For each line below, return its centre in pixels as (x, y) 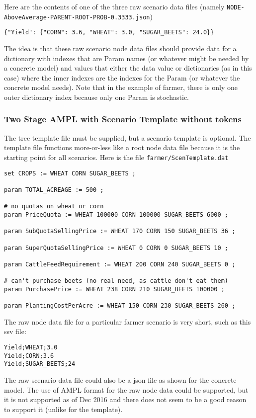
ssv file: (15, 331)
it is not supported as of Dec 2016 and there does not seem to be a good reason (125, 399)
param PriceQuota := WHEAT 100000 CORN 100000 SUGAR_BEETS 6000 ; (116, 214)
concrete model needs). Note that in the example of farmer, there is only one (121, 87)
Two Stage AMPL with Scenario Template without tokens (123, 119)
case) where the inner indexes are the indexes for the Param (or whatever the (122, 77)
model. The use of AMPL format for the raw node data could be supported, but (126, 389)
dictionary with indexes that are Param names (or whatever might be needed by (127, 58)
